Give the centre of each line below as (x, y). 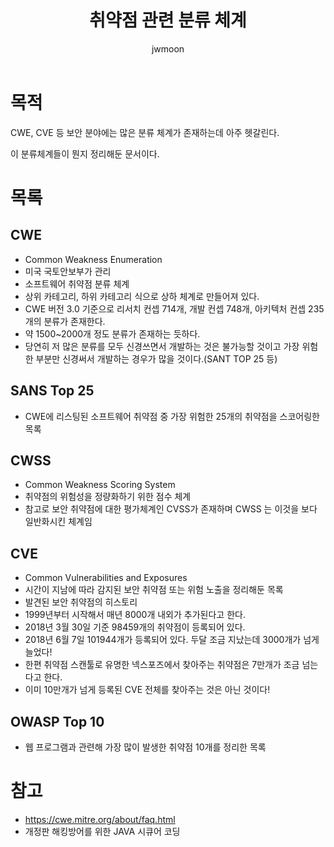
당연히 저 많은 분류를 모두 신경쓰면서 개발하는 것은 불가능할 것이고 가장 (162, 346)
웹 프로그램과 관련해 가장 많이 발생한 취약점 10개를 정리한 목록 (145, 747)
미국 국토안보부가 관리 (68, 271)
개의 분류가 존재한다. (65, 321)
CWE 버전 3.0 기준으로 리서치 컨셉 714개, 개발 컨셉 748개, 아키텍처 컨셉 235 (174, 308)
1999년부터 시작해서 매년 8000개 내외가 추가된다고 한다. (135, 615)
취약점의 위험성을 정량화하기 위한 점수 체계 (108, 497)
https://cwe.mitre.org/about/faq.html (100, 819)
